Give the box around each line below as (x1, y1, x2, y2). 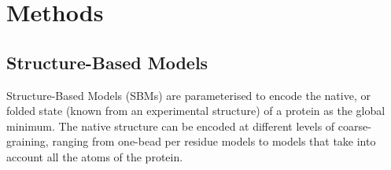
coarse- (338, 117, 371, 134)
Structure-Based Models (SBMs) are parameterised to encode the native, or (6, 87, 371, 103)
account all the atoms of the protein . (6, 148, 183, 164)
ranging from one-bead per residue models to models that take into (52, 133, 376, 150)
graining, (6, 133, 49, 150)
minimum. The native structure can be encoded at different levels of (6, 117, 335, 134)
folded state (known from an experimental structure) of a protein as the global (6, 102, 385, 119)
